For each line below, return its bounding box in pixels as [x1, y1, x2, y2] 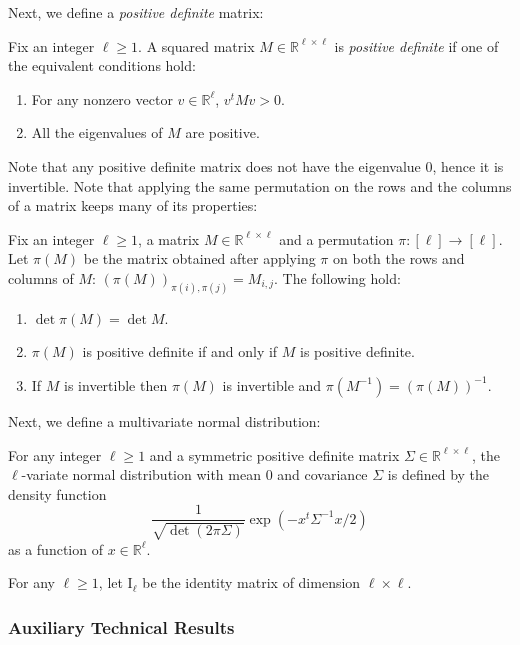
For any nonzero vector [31, 88, 173, 109]
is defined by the [387, 464, 490, 485]
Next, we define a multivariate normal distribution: [8, 410, 321, 431]
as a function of [8, 538, 103, 559]
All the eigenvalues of [31, 122, 163, 143]
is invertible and [222, 374, 322, 395]
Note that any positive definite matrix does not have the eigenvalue [8, 155, 421, 176]
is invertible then [64, 374, 168, 395]
